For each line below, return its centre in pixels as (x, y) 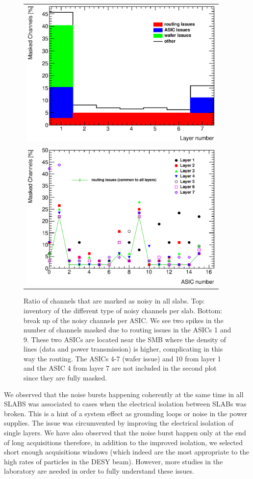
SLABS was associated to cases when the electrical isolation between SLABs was (125, 404)
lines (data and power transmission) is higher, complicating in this (123, 349)
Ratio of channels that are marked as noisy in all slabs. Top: (114, 301)
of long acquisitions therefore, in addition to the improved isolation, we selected (123, 442)
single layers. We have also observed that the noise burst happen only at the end (125, 433)
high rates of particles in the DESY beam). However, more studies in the (114, 461)
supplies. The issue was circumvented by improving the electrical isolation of (119, 423)
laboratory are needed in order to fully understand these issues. (99, 471)
